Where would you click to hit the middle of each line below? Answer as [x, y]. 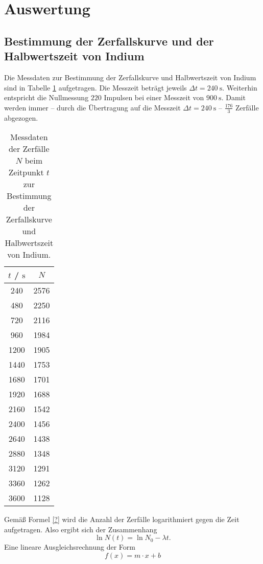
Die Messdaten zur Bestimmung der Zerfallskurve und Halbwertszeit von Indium [130, 77]
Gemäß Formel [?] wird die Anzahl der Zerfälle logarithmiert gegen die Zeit [122, 519]
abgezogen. [21, 117]
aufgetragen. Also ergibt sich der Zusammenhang [81, 529]
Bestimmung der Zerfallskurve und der [109, 41]
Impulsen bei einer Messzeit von [154, 97]
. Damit [233, 97]
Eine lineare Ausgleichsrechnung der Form [70, 547]
